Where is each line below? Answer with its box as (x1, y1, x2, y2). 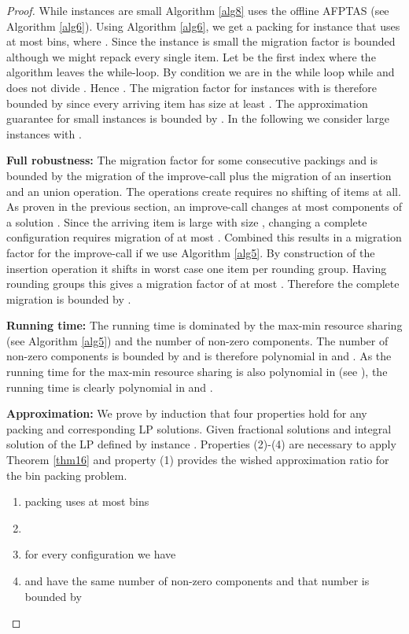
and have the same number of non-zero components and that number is (24, 573, 370, 588)
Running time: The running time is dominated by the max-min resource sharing (6, 317, 403, 334)
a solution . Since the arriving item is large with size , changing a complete (6, 213, 367, 230)
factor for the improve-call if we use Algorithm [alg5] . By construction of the (6, 244, 375, 260)
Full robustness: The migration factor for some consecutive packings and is (6, 152, 378, 168)
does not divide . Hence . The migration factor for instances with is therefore (6, 79, 378, 95)
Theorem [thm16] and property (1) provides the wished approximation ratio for (6, 452, 389, 468)
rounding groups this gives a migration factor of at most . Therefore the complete (6, 275, 400, 292)
